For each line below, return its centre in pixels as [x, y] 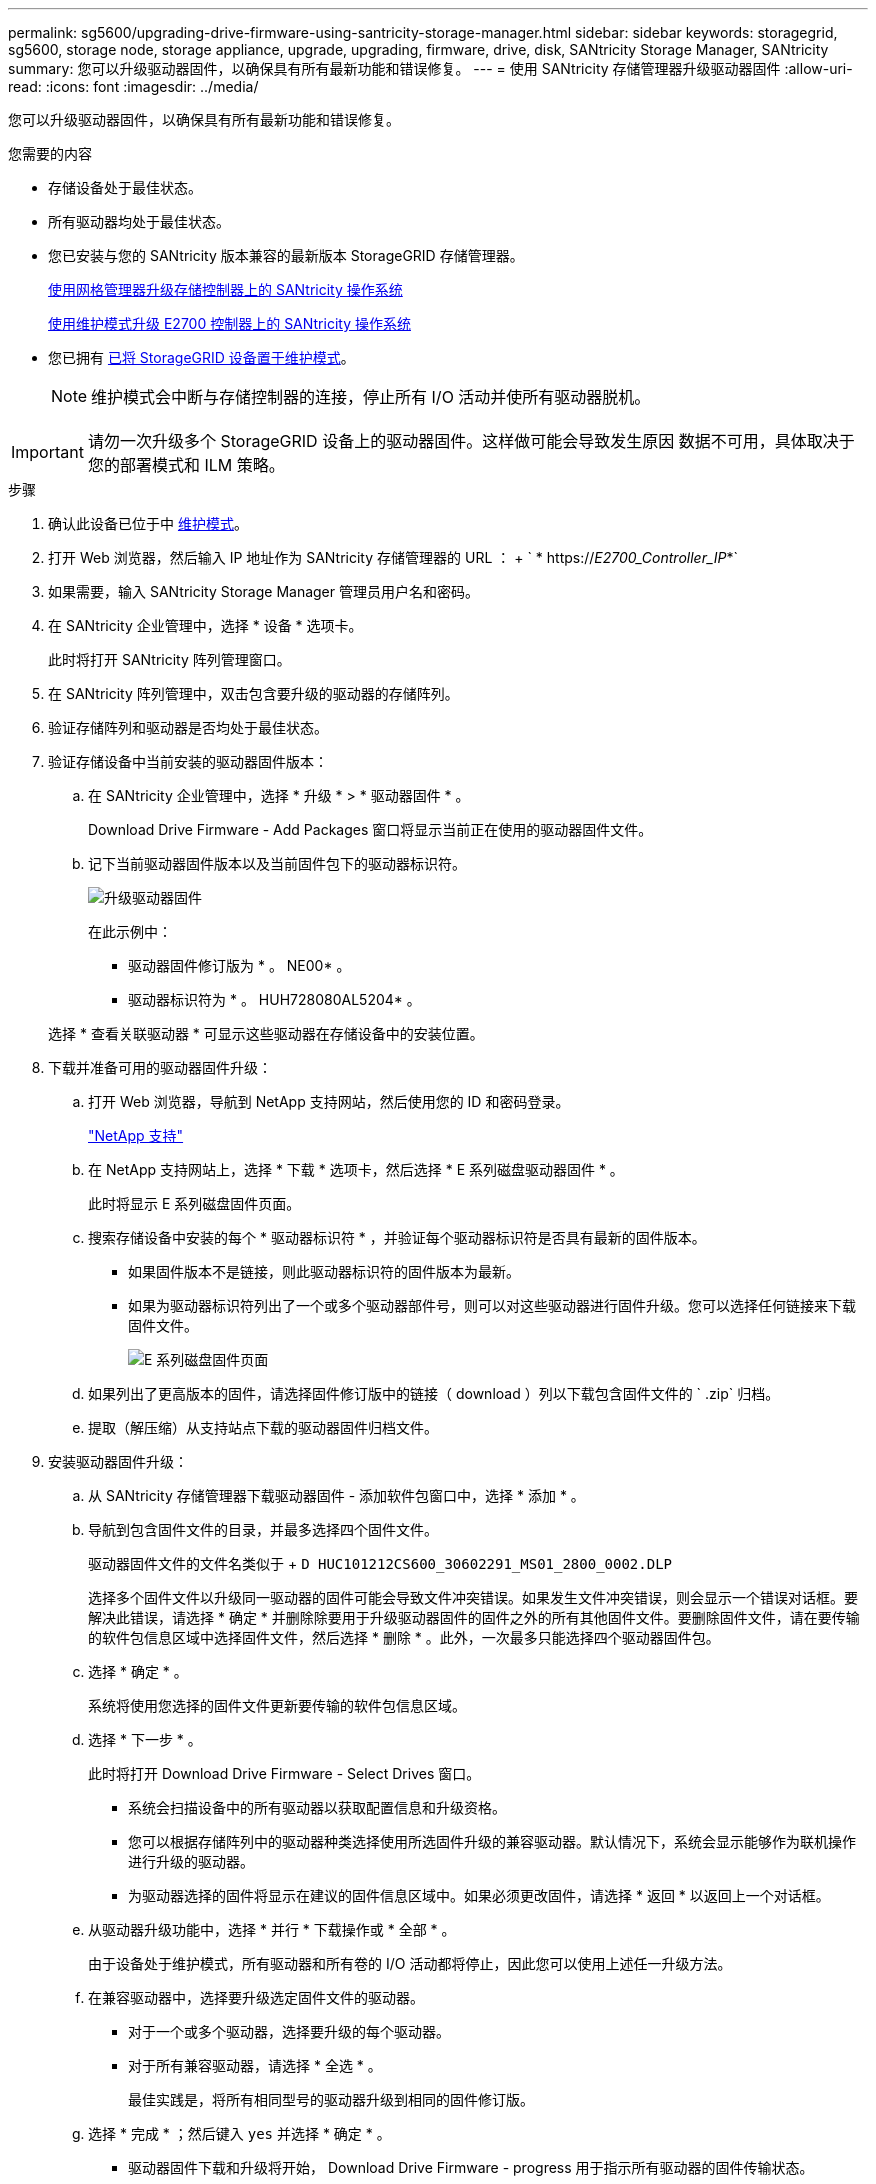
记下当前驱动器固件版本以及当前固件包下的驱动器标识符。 [277, 863]
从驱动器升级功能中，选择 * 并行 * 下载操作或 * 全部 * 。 [272, 1929]
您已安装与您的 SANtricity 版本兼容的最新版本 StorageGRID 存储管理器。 [286, 255]
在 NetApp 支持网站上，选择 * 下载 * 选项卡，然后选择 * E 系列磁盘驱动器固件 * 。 [356, 1169]
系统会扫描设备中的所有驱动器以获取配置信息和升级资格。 [317, 1807]
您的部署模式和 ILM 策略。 [186, 465]
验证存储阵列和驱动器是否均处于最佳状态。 [188, 727]
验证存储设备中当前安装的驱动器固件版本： [188, 761]
